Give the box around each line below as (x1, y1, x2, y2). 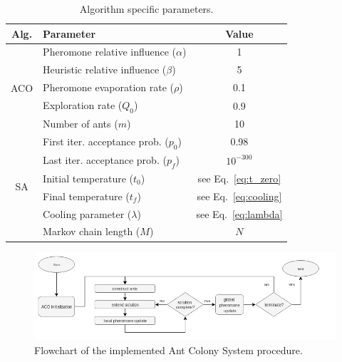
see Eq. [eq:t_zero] (197, 170, 281, 185)
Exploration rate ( (43, 97, 123, 112)
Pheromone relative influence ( (43, 44, 177, 59)
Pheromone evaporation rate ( (43, 80, 174, 95)
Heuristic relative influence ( (43, 62, 167, 77)
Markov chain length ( (43, 224, 140, 239)
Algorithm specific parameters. (79, 1, 214, 16)
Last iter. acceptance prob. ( (43, 152, 167, 167)
